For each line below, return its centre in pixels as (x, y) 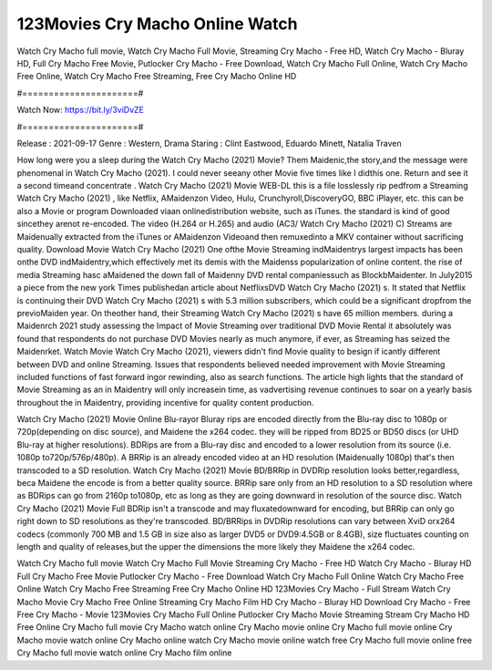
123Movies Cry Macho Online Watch (157, 24)
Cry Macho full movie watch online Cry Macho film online (124, 653)
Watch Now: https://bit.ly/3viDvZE (81, 110)
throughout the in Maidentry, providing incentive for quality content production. (165, 402)
